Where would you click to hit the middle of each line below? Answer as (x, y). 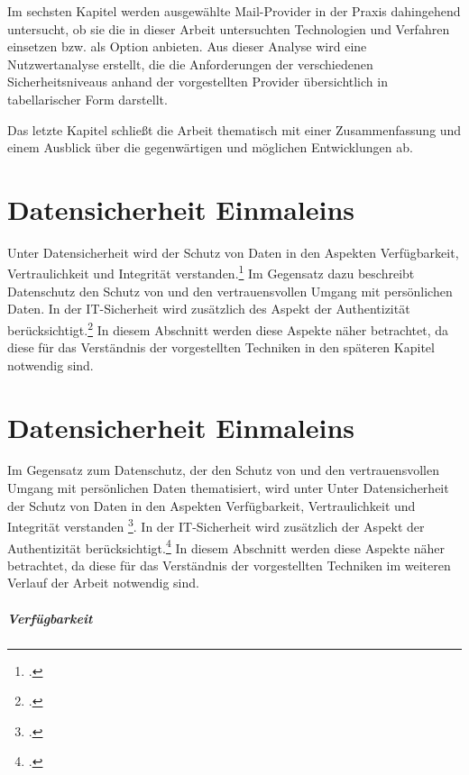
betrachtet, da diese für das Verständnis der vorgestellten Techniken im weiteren (229, 565)
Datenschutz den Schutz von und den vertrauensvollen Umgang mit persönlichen (230, 291)
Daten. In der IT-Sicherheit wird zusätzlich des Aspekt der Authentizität (209, 309)
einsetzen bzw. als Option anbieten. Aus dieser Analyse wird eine (187, 46)
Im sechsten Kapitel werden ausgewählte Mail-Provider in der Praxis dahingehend (234, 11)
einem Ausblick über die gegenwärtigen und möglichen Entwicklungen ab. (210, 147)
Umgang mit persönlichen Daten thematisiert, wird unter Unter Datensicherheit (228, 488)
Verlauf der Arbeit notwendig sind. (103, 583)
